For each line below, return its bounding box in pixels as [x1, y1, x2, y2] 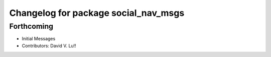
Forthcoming [9, 22, 54, 31]
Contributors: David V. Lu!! [22, 43, 76, 49]
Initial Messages [22, 36, 56, 42]
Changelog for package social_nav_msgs [9, 7, 185, 18]
